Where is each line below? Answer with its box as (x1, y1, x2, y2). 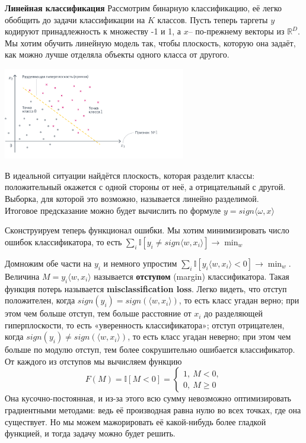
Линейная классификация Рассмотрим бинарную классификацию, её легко (5, 2, 282, 14)
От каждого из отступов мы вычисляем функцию (5, 355, 182, 367)
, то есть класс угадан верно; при (179, 294, 299, 306)
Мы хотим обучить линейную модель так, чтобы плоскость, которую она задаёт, (5, 36, 296, 49)
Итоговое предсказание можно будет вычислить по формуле (5, 204, 221, 216)
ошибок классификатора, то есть (5, 235, 122, 248)
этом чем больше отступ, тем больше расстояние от (5, 307, 192, 319)
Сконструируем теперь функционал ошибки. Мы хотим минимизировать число (5, 224, 289, 236)
